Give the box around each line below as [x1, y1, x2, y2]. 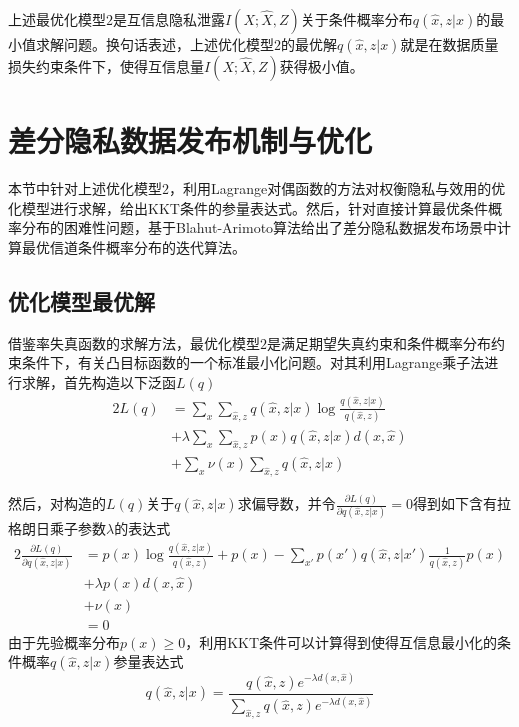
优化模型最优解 [8, 285, 155, 316]
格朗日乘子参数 [8, 518, 106, 539]
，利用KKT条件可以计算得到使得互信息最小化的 [185, 631, 498, 652]
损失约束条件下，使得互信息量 [8, 56, 204, 76]
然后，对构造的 [8, 493, 106, 514]
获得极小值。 [279, 56, 364, 76]
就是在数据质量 [400, 34, 499, 54]
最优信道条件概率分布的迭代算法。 [21, 236, 246, 257]
